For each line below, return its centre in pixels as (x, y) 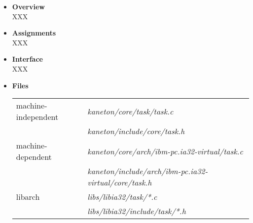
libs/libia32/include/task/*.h (137, 211)
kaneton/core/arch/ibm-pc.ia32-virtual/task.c (165, 151)
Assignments (34, 33)
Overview (28, 6)
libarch (28, 197)
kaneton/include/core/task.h (136, 131)
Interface (27, 59)
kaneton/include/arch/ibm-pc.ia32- (148, 171)
